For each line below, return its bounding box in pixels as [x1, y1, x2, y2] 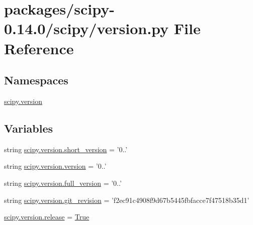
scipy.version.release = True [4, 211, 90, 222]
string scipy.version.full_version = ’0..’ [4, 177, 122, 188]
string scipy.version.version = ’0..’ [4, 161, 107, 171]
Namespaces [4, 72, 68, 88]
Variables [4, 120, 53, 136]
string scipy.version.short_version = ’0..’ [4, 144, 128, 154]
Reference [4, 38, 74, 58]
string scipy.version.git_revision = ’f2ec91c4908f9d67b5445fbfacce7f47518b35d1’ [4, 194, 249, 205]
